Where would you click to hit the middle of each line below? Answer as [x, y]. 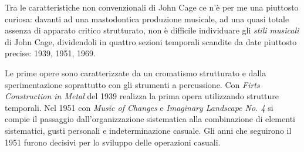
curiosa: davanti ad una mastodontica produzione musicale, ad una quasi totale [147, 18]
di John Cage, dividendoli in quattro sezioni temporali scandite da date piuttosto [151, 41]
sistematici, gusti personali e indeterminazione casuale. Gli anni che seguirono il [148, 130]
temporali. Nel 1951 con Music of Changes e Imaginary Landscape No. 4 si [139, 107]
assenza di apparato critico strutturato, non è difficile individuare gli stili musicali [152, 30]
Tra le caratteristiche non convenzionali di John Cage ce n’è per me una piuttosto [152, 7]
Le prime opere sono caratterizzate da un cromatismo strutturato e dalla [136, 72]
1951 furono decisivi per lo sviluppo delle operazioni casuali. [113, 142]
